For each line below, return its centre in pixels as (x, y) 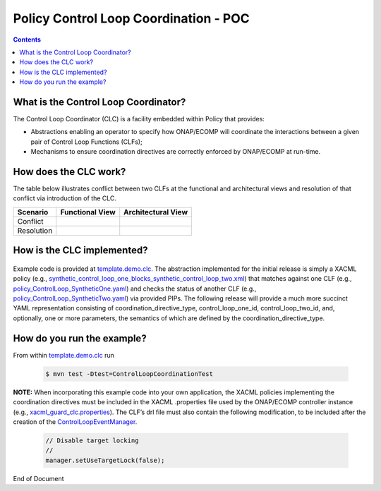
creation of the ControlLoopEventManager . (75, 422)
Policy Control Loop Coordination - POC (131, 18)
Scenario (33, 212)
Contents (27, 40)
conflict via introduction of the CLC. (65, 198)
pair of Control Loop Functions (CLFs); (86, 142)
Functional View (88, 212)
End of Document (38, 478)
